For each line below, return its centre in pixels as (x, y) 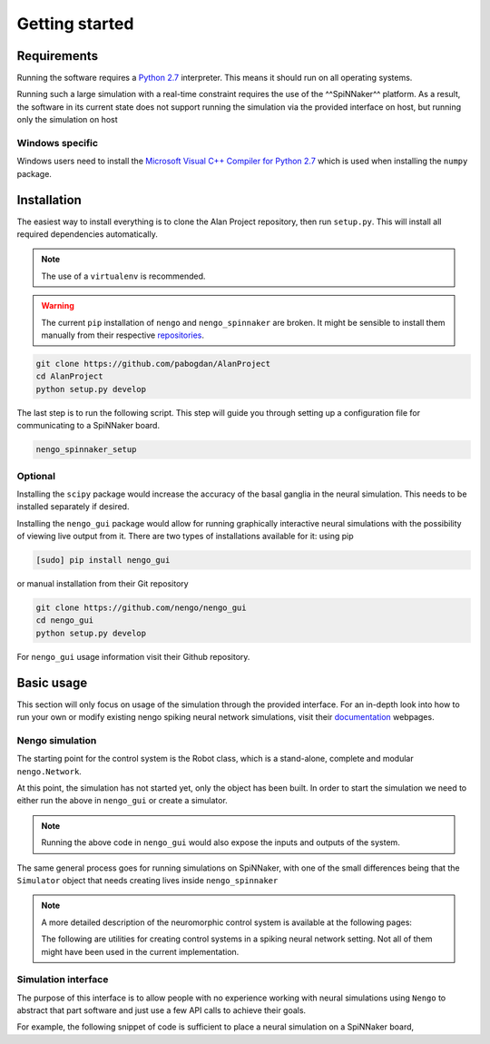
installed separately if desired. (73, 507)
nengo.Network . (49, 771)
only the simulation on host (67, 120)
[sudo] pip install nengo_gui (103, 560)
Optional (36, 476)
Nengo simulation (57, 740)
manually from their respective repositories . (122, 335)
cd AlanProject (69, 376)
